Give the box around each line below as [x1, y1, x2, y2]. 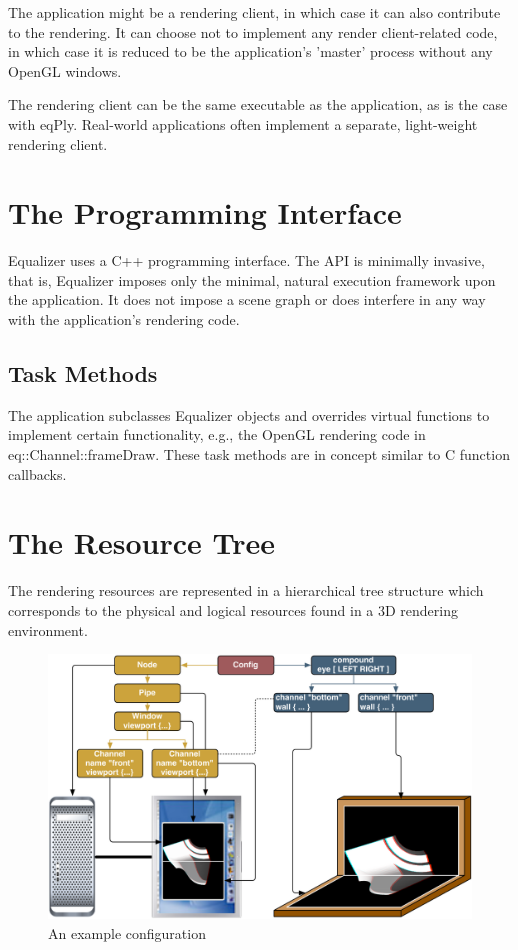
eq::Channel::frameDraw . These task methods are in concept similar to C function [8, 444, 510, 465]
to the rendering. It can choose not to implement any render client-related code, [8, 21, 498, 42]
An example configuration [48, 922, 206, 943]
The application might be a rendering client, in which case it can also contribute [8, 2, 501, 22]
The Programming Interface [8, 192, 402, 233]
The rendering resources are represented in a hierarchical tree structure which [8, 580, 484, 601]
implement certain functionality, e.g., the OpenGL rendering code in [8, 424, 426, 445]
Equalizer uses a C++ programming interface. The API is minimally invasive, [8, 250, 485, 271]
